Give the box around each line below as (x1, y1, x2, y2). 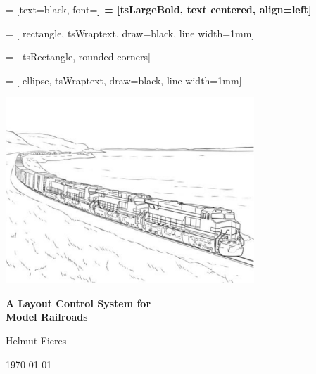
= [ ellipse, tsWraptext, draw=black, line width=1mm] (6, 72, 242, 87)
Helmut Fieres (6, 333, 67, 347)
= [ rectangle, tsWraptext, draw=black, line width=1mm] (6, 25, 255, 40)
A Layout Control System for (6, 295, 151, 310)
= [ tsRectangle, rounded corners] (6, 49, 151, 64)
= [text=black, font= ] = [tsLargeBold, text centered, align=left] (6, 2, 312, 16)
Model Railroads (6, 309, 88, 324)
